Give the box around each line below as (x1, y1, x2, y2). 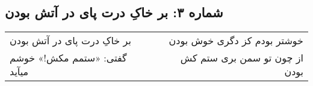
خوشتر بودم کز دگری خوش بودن (169, 33, 303, 48)
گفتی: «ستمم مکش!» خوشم (10, 51, 127, 65)
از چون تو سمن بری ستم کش (180, 51, 303, 65)
